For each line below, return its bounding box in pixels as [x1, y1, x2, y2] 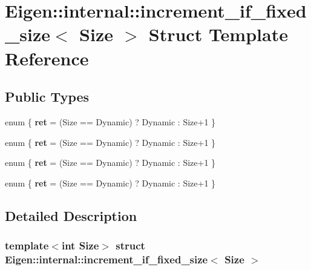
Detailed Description [5, 206, 137, 225]
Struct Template [148, 22, 288, 47]
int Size [61, 238, 99, 253]
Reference [5, 45, 89, 70]
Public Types [5, 87, 90, 106]
